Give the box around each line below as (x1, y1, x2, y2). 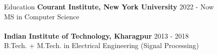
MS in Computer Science (4, 11, 80, 21)
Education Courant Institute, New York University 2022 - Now (4, 1, 214, 11)
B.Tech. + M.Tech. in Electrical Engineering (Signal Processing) (4, 40, 199, 51)
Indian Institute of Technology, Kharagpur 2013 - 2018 (4, 30, 189, 41)
